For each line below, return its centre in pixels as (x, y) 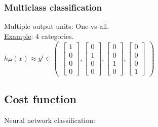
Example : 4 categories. (39, 36)
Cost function (41, 99)
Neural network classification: (50, 120)
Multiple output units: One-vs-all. (57, 26)
